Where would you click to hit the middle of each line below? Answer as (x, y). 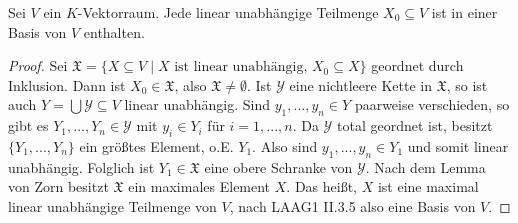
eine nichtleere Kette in (360, 84)
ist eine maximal (428, 186)
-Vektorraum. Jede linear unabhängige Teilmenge (228, 12)
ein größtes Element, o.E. (156, 145)
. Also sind (285, 145)
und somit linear (458, 145)
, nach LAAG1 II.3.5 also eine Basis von (352, 205)
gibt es (28, 125)
